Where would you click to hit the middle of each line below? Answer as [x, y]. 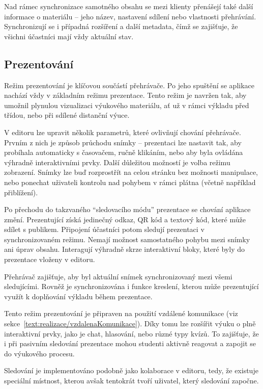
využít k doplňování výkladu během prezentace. [78, 296]
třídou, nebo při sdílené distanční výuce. [67, 115]
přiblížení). [21, 192]
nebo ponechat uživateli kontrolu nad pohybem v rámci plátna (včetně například [130, 182]
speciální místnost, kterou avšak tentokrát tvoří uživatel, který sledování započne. [131, 381]
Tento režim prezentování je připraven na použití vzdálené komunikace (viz [121, 313]
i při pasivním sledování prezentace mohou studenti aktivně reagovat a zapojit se [130, 343]
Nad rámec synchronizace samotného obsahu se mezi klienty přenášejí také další [129, 6]
